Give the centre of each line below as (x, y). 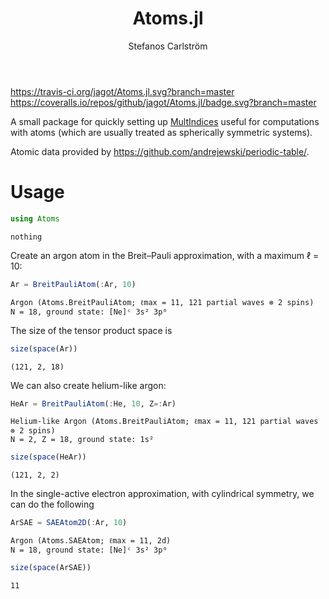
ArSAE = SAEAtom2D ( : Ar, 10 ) (69, 523)
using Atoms (35, 218)
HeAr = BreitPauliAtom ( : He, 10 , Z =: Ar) (93, 403)
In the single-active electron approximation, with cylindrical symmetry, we (162, 494)
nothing (26, 237)
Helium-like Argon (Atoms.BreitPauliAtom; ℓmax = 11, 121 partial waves (164, 422)
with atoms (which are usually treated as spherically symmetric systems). (161, 132)
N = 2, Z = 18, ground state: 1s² (82, 440)
